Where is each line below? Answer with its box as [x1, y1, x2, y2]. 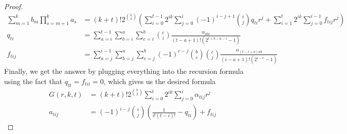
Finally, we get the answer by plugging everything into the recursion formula [4, 66, 244, 76]
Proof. [4, 1, 23, 11]
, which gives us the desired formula [104, 75, 216, 86]
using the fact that [4, 75, 63, 86]
